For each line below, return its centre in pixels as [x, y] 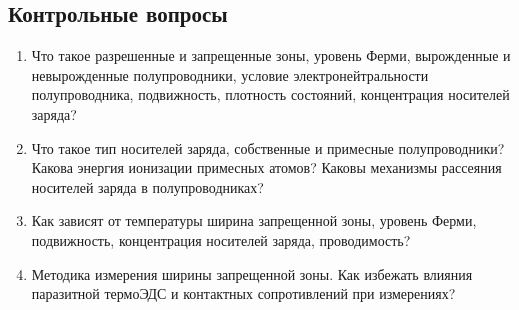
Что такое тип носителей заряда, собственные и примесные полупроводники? [268, 147]
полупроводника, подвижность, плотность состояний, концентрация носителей [270, 94]
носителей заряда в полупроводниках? [147, 186]
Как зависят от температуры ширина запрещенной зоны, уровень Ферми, [254, 220]
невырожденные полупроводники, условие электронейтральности [230, 74]
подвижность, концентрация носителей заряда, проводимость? [221, 239]
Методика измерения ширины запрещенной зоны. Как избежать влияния [252, 273]
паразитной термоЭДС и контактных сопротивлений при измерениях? [243, 293]
